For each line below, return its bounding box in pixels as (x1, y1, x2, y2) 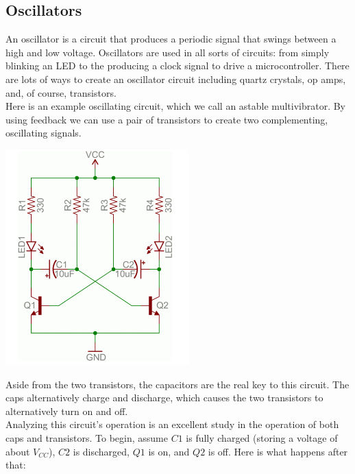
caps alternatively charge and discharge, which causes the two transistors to (5, 390, 323, 405)
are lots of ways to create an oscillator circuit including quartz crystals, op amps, (5, 71, 346, 86)
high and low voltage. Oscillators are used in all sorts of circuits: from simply (5, 45, 330, 59)
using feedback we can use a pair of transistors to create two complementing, (5, 112, 328, 126)
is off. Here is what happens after (208, 444, 348, 458)
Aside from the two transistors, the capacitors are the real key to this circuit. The (5, 377, 350, 391)
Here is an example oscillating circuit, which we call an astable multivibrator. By (5, 99, 346, 113)
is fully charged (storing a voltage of (186, 430, 338, 445)
